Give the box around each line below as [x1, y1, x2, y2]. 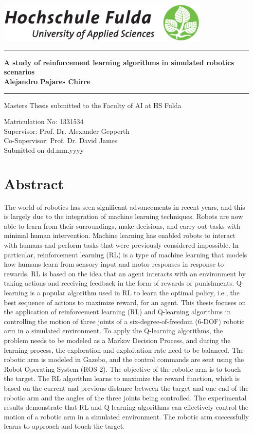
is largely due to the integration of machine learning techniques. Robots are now [4, 211, 243, 221]
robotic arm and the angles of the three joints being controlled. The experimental [4, 392, 247, 402]
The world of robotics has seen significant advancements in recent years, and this [4, 201, 245, 212]
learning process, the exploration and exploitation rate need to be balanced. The [4, 344, 244, 355]
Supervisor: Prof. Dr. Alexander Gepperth [4, 126, 129, 136]
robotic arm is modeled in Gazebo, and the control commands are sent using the [4, 354, 244, 364]
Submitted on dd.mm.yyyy [4, 145, 84, 155]
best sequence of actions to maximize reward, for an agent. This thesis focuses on [4, 297, 246, 307]
